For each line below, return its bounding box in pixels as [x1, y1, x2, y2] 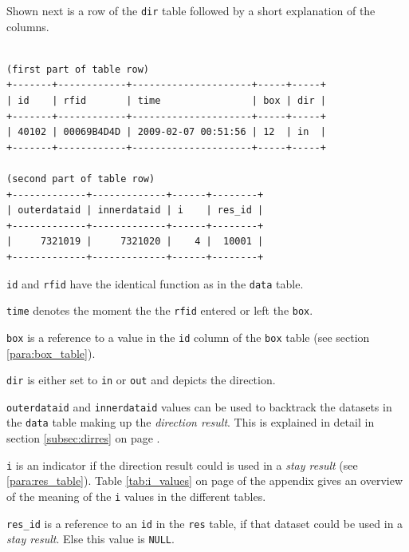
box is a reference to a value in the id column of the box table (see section [6, 328, 370, 345]
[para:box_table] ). [6, 344, 96, 361]
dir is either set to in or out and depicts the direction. [6, 371, 276, 388]
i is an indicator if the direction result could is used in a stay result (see [6, 456, 358, 473]
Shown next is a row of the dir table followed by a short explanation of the [6, 2, 376, 18]
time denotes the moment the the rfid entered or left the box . [6, 302, 313, 319]
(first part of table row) [6, 63, 149, 75]
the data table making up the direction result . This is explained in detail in [6, 414, 375, 431]
